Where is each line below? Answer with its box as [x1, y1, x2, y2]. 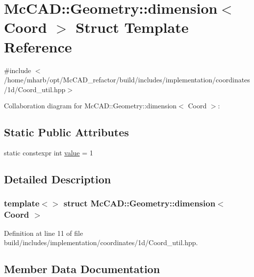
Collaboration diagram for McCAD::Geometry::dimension [4, 101, 177, 111]
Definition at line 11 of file [4, 227, 83, 238]
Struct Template [76, 17, 189, 37]
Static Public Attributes [4, 125, 129, 140]
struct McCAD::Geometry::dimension [63, 197, 216, 209]
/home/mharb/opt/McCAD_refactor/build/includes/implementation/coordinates [4, 75, 250, 85]
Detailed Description [4, 172, 111, 187]
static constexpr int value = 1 [4, 148, 93, 158]
